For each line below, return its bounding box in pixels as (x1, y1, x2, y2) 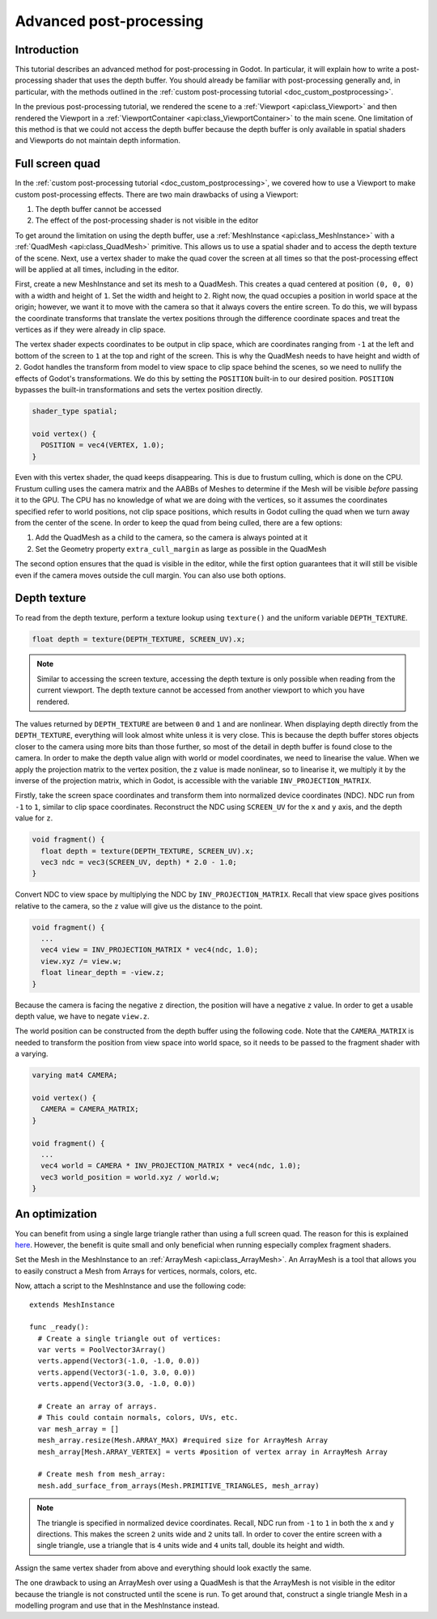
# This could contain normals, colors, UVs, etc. (37, 1413, 239, 1422)
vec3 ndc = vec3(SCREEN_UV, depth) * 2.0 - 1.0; (40, 858, 238, 867)
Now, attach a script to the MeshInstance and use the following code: (15, 1281, 247, 1291)
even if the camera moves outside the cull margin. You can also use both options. (15, 570, 286, 580)
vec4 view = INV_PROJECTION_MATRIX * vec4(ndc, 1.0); (40, 945, 259, 955)
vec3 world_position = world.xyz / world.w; (40, 1172, 220, 1181)
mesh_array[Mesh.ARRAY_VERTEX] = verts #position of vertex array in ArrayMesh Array (37, 1447, 388, 1456)
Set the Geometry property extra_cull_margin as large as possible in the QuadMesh (35, 544, 327, 553)
